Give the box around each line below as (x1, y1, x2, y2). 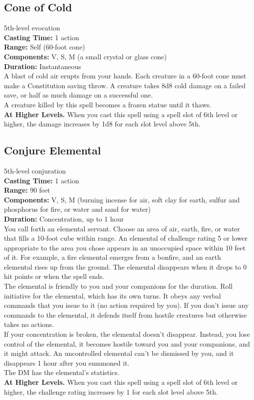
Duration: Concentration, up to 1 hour (4, 213, 124, 224)
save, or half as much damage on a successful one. (4, 90, 153, 100)
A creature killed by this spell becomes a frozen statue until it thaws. (4, 99, 211, 109)
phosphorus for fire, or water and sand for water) (4, 204, 151, 214)
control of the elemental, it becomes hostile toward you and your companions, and (4, 338, 250, 349)
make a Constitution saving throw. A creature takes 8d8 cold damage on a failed (4, 80, 246, 90)
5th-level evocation (4, 23, 60, 33)
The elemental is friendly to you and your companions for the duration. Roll (4, 281, 233, 291)
